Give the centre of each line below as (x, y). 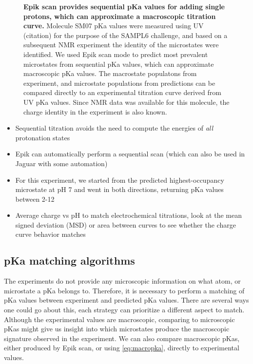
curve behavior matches (50, 234)
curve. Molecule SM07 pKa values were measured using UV (114, 26)
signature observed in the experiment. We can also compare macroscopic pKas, (122, 338)
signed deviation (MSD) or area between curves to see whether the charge (126, 224)
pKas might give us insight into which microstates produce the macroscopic (117, 329)
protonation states (43, 137)
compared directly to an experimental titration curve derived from (122, 92)
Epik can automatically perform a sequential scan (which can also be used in (130, 154)
